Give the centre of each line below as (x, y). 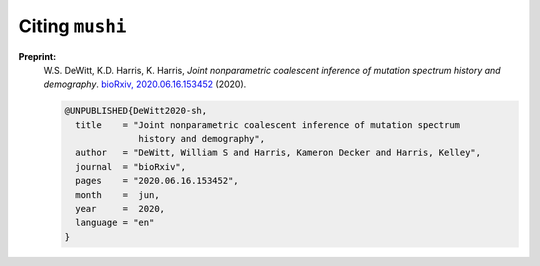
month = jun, (117, 194)
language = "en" (115, 223)
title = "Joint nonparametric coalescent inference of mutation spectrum (267, 124)
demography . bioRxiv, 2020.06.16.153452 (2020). (145, 84)
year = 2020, (120, 209)
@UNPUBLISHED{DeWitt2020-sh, (136, 111)
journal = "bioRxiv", (131, 166)
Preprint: (37, 56)
